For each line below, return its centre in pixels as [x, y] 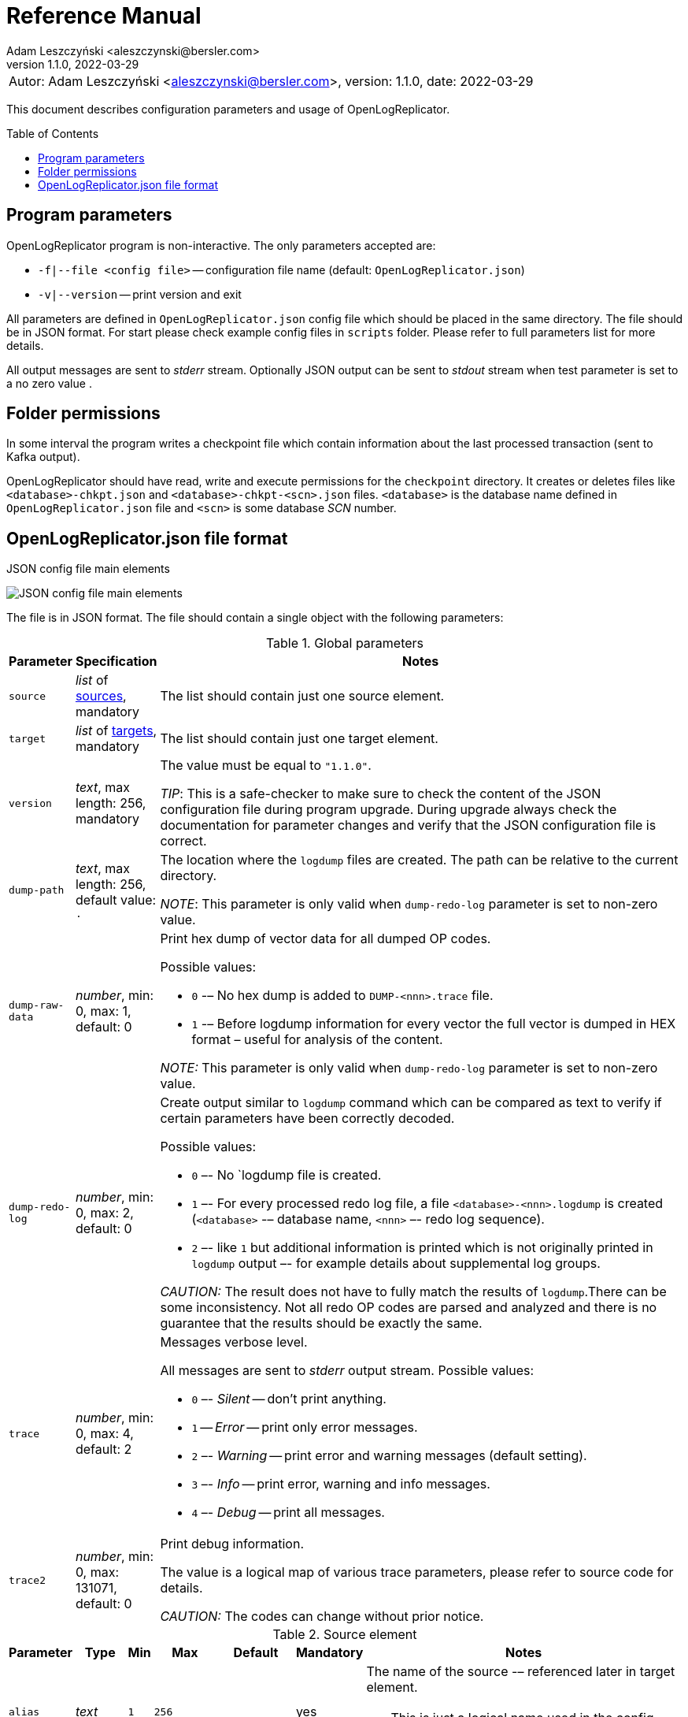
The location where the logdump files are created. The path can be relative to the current [419, 860]
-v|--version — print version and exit [140, 294]
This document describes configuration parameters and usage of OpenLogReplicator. [228, 109]
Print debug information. [232, 1544]
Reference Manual [104, 16]
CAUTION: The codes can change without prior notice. [322, 1617]
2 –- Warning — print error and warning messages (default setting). [389, 1456]
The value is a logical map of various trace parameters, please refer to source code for [417, 1572]
